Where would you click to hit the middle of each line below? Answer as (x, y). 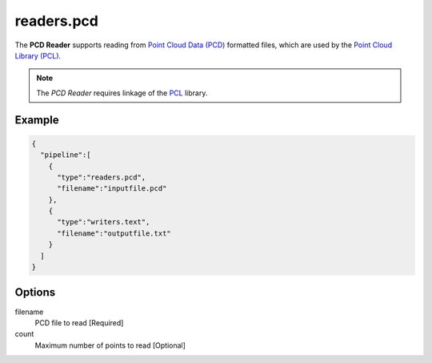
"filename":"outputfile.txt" (114, 233)
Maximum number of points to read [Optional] (110, 345)
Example (37, 120)
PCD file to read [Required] (79, 323)
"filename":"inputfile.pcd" (112, 189)
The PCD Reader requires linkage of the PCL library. (122, 93)
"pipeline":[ (66, 155)
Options (35, 292)
